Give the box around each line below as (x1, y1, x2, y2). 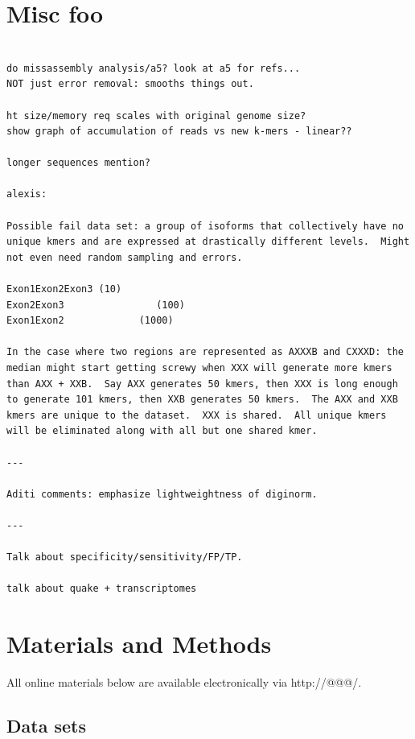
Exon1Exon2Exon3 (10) (6, 283, 122, 295)
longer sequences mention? (6, 157, 150, 169)
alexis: (6, 188, 47, 200)
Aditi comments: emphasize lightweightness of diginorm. (6, 488, 318, 500)
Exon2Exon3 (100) (6, 299, 185, 311)
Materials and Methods (6, 627, 272, 660)
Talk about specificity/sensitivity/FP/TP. (6, 551, 243, 564)
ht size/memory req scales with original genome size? (6, 109, 306, 122)
